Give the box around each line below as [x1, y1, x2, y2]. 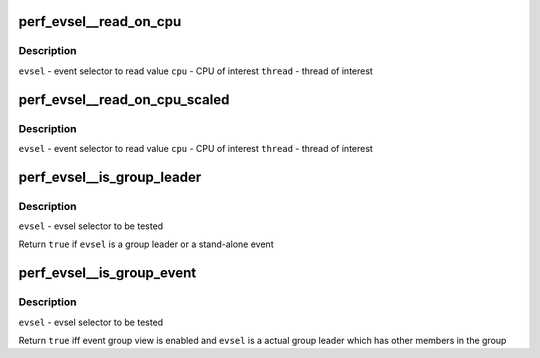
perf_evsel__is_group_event [18, 265, 197, 282]
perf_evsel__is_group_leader [18, 168, 202, 185]
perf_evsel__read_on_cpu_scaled [18, 91, 230, 108]
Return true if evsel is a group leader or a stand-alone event [18, 238, 274, 250]
